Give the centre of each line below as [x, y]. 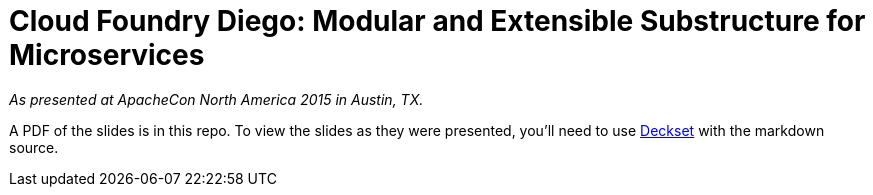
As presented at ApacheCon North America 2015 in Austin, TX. [216, 99]
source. [34, 147]
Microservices [107, 55]
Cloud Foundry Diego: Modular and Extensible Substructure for [437, 21]
